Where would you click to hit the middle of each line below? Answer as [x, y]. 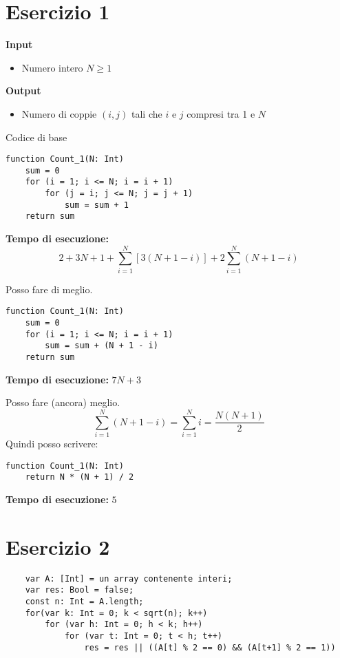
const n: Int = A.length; [84, 601]
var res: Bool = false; [79, 590]
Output [23, 91]
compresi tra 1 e [221, 113]
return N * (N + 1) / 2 [79, 477]
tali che [147, 113]
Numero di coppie [59, 113]
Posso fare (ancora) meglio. [63, 402]
